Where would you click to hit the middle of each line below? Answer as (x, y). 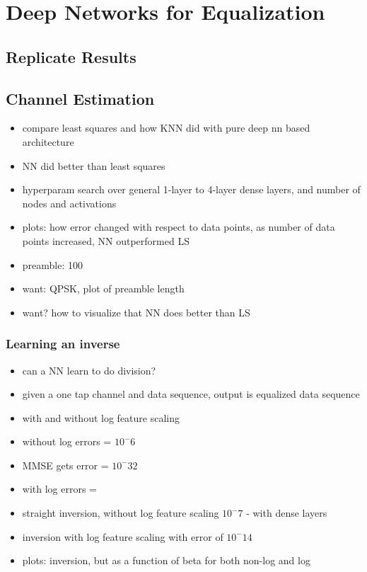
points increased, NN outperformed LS (106, 240)
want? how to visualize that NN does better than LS (136, 312)
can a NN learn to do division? (89, 370)
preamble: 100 (53, 264)
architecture (48, 141)
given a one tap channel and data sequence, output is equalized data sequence (191, 394)
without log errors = (67, 441)
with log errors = (59, 489)
